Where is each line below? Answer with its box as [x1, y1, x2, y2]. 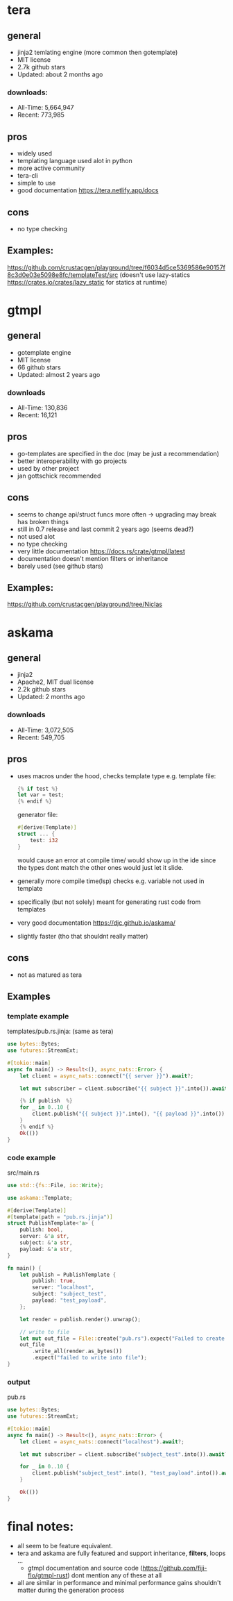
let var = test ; [17, 791, 64, 798]
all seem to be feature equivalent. [17, 1541, 113, 1550]
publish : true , [32, 1277, 76, 1284]
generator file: [17, 811, 58, 819]
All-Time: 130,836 [17, 403, 68, 412]
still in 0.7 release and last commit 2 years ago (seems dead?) [17, 525, 194, 533]
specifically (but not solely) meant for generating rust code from [17, 898, 201, 906]
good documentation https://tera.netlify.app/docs [17, 186, 159, 194]
